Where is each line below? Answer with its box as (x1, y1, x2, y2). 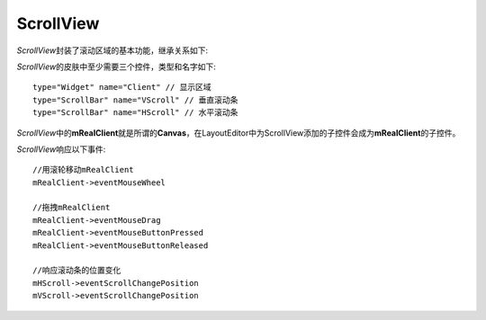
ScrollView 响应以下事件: (16, 144, 106, 155)
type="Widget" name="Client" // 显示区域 (32, 82, 211, 93)
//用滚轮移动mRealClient (32, 164, 134, 175)
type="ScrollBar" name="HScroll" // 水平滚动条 (32, 108, 238, 118)
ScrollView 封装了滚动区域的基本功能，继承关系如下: (16, 45, 209, 56)
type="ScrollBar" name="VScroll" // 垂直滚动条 (32, 94, 238, 105)
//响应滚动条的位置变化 (32, 265, 121, 276)
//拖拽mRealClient (32, 202, 111, 213)
